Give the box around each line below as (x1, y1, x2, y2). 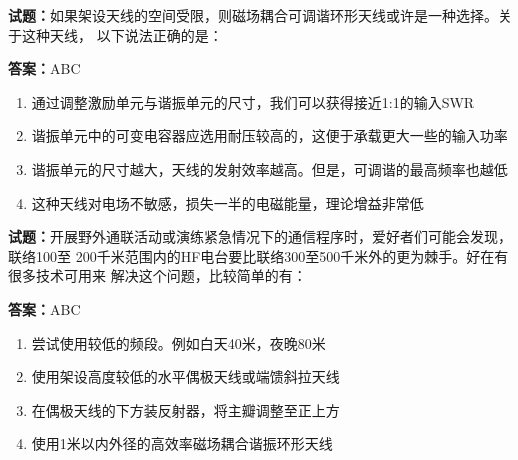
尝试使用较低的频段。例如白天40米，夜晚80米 (31, 332, 326, 353)
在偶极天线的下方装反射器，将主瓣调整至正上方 (31, 399, 340, 420)
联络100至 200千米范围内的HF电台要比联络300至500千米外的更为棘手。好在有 (8, 245, 509, 266)
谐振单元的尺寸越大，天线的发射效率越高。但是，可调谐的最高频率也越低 (31, 158, 508, 179)
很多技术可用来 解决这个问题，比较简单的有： (8, 265, 307, 286)
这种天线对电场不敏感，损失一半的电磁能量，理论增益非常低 (31, 192, 424, 213)
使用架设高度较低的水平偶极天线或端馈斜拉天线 (31, 366, 340, 387)
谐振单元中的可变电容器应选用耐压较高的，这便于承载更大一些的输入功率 (31, 125, 508, 146)
